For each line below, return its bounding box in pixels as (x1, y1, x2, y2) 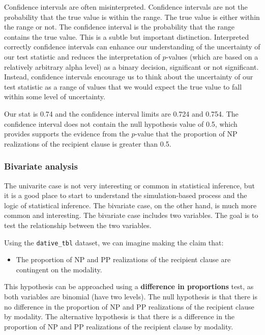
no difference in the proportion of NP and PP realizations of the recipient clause (4, 301, 254, 312)
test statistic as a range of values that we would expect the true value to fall (4, 81, 242, 92)
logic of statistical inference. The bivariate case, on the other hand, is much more (4, 200, 257, 210)
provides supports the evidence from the (4, 128, 129, 139)
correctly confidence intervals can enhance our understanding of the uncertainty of (4, 41, 260, 52)
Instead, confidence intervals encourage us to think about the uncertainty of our (4, 71, 253, 82)
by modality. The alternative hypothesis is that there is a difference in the (4, 311, 235, 322)
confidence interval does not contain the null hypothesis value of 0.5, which (4, 118, 238, 129)
